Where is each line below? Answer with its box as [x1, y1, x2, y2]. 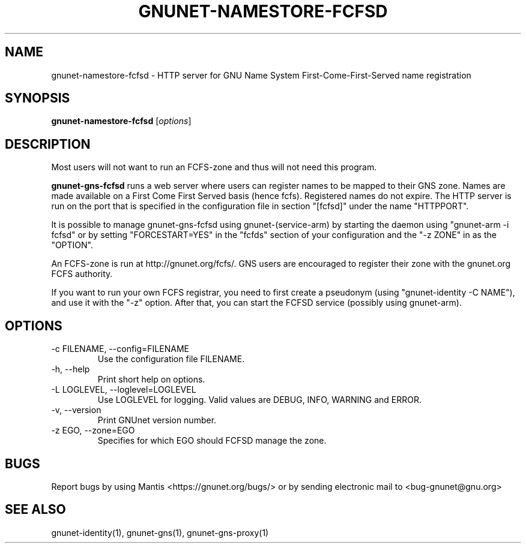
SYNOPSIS [5, 91, 70, 106]
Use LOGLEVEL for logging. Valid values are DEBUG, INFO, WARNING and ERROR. [97, 395, 422, 405]
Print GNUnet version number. [97, 415, 217, 426]
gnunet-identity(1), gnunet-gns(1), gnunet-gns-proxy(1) [51, 527, 269, 538]
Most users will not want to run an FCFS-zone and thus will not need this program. [51, 162, 377, 173]
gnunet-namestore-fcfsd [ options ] [51, 116, 192, 127]
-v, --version [51, 405, 101, 415]
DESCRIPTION [5, 136, 91, 152]
